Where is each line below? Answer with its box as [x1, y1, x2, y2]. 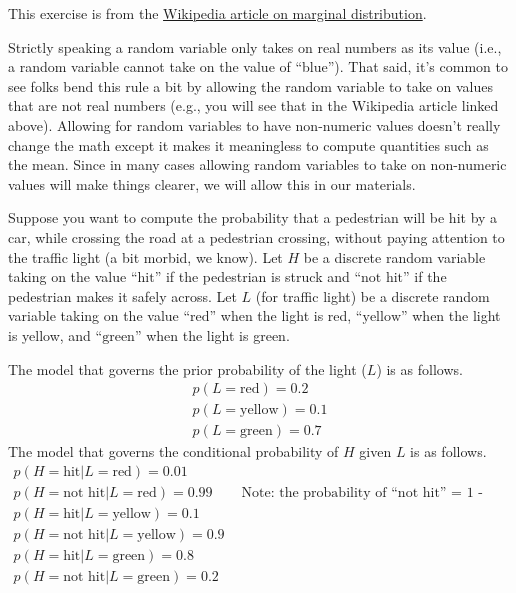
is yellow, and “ [8, 324, 103, 345]
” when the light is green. [134, 324, 290, 345]
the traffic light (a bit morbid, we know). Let [8, 246, 283, 267]
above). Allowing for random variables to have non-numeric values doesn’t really [8, 114, 501, 135]
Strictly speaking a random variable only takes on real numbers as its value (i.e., [8, 36, 502, 57]
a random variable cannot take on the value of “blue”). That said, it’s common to [8, 56, 508, 77]
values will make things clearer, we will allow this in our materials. [8, 173, 416, 194]
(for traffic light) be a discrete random [255, 285, 490, 306]
